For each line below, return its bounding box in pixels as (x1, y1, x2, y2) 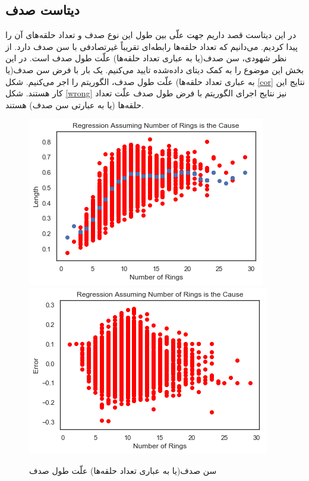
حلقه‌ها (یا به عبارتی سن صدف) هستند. (5, 98, 144, 111)
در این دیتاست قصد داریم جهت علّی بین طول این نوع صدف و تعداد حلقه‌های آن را (5, 29, 297, 41)
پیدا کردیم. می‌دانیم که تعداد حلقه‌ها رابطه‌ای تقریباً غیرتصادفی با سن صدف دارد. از (5, 40, 298, 52)
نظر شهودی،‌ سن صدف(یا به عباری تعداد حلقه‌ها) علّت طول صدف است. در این (5, 52, 287, 64)
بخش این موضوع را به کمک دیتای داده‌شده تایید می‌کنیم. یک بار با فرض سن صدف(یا (5, 63, 304, 76)
